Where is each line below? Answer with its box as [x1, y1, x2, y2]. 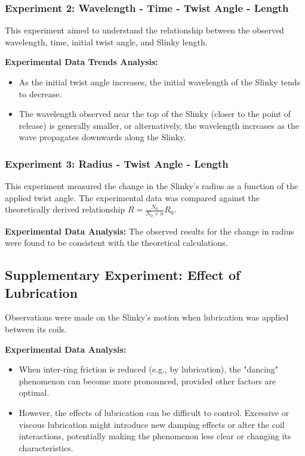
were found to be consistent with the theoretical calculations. [5, 236, 228, 249]
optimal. [19, 386, 50, 399]
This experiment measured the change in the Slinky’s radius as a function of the [5, 180, 298, 192]
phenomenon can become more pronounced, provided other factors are [19, 374, 276, 387]
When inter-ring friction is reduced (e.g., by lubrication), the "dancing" [19, 363, 279, 375]
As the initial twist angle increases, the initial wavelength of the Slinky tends [19, 76, 301, 88]
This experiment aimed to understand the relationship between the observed [5, 24, 284, 36]
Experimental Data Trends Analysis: [5, 56, 158, 68]
